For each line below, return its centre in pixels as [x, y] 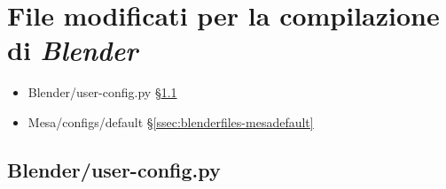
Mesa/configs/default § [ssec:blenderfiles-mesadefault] [171, 121]
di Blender [73, 50]
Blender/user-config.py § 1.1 [102, 92]
